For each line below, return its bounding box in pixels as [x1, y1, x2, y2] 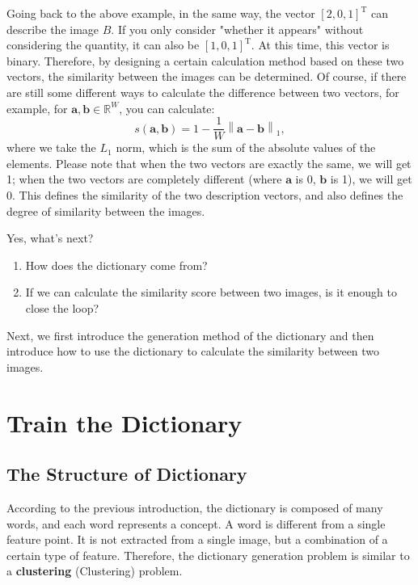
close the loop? [25, 299, 99, 316]
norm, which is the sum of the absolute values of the [116, 139, 376, 156]
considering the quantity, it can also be [6, 36, 200, 53]
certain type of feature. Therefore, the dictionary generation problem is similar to [6, 546, 410, 563]
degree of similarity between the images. [6, 202, 205, 219]
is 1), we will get [330, 170, 412, 187]
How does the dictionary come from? [25, 256, 208, 273]
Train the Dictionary [6, 406, 243, 439]
